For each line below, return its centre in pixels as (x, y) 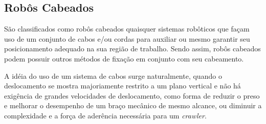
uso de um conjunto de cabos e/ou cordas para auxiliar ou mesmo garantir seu (127, 38)
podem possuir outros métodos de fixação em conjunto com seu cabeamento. (124, 58)
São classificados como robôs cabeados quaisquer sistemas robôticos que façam (127, 29)
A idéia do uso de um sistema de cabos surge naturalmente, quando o (113, 75)
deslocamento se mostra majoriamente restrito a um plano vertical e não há (123, 86)
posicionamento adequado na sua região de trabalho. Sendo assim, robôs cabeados (132, 49)
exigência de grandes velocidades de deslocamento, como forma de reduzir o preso (132, 95)
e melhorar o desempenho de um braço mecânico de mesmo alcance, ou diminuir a (133, 105)
